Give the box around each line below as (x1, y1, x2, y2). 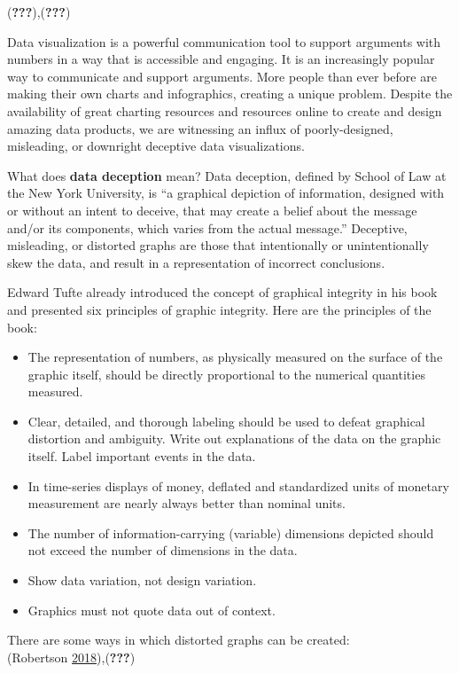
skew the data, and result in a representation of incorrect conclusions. (7, 253, 385, 271)
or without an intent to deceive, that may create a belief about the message (7, 200, 417, 219)
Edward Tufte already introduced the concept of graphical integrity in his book (7, 283, 438, 301)
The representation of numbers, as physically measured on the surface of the (27, 348, 443, 366)
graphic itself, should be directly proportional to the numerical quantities (27, 364, 425, 383)
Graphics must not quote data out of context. (27, 600, 276, 619)
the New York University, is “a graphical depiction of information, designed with (7, 184, 445, 202)
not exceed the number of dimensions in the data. (27, 541, 298, 560)
